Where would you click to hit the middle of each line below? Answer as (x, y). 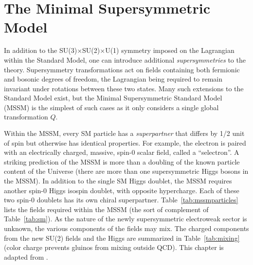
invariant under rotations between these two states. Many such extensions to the (124, 88)
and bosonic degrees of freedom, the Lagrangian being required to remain (113, 79)
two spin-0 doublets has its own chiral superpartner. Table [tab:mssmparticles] (121, 200)
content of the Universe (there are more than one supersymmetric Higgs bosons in (126, 171)
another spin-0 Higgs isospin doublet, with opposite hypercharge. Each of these (122, 190)
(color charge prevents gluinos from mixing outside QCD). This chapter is (114, 247)
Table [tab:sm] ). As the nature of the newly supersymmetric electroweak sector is (126, 219)
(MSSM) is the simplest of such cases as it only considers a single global (111, 107)
